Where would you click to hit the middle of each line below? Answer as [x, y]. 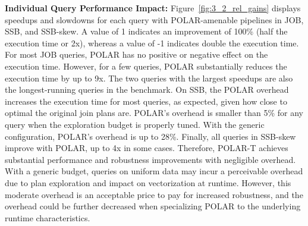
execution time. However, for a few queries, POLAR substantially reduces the [146, 66]
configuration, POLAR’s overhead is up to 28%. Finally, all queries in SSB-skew [150, 136]
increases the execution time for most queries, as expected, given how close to [146, 101]
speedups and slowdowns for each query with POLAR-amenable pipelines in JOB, [154, 19]
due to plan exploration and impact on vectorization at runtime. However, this [148, 182]
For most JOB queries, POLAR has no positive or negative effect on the [136, 54]
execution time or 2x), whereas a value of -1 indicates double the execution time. [152, 43]
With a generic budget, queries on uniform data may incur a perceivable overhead [154, 171]
